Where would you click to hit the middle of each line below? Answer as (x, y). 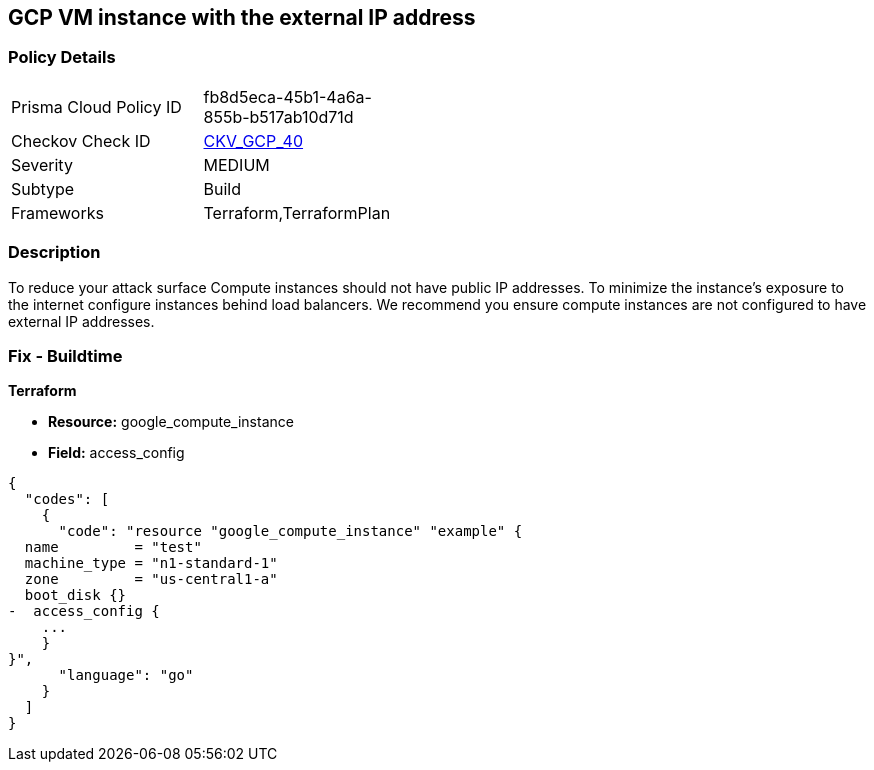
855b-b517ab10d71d (278, 116)
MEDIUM (236, 164)
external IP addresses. (81, 321)
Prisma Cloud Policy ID (96, 106)
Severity (42, 164)
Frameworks (57, 212)
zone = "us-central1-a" (151, 579)
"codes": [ (67, 499)
